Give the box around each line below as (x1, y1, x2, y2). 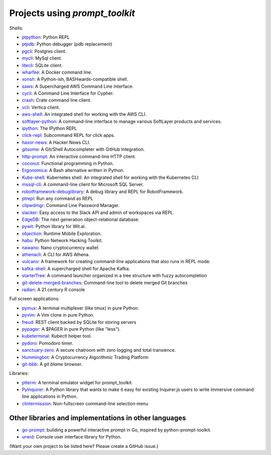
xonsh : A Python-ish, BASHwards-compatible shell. (22, 76, 128, 82)
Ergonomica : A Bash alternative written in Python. (22, 167, 125, 173)
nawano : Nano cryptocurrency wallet (22, 245, 99, 251)
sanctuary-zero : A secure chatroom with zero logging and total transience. (22, 347, 176, 353)
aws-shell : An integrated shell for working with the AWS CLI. (22, 111, 147, 117)
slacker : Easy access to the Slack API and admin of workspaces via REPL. (22, 209, 175, 215)
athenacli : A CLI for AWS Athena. (22, 252, 90, 258)
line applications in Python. (22, 393, 78, 399)
